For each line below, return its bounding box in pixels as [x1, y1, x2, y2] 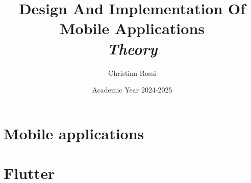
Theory [107, 38, 158, 59]
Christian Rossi [108, 67, 156, 78]
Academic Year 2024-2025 [92, 84, 172, 95]
